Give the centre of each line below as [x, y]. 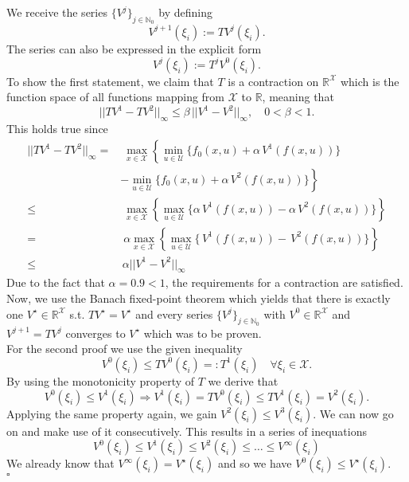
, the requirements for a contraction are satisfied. [284, 282]
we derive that [243, 380]
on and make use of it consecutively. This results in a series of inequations [187, 431]
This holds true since [57, 129]
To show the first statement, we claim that [110, 81]
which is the [370, 81]
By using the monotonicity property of [101, 380]
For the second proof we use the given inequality [125, 349]
